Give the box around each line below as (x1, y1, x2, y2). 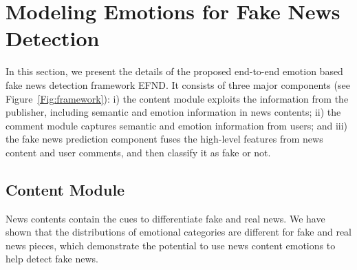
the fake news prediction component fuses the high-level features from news (6, 132, 323, 146)
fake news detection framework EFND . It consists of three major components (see (6, 77, 350, 92)
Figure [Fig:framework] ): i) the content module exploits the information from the (6, 91, 349, 105)
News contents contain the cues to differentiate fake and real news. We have (6, 211, 325, 225)
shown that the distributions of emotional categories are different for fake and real (6, 225, 351, 239)
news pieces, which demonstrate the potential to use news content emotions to (6, 238, 336, 252)
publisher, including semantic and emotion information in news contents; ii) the (6, 105, 341, 119)
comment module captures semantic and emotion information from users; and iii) (6, 118, 348, 132)
